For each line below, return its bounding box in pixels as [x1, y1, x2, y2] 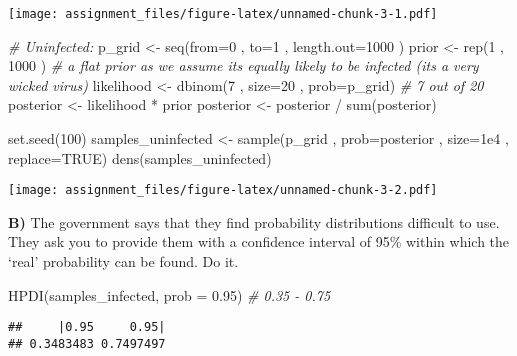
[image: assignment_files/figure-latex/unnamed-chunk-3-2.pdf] [8, 183, 438, 198]
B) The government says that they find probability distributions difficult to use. [8, 211, 500, 232]
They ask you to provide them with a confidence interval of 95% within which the [8, 231, 510, 252]
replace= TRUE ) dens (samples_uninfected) [8, 147, 272, 168]
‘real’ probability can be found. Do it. [8, 251, 239, 272]
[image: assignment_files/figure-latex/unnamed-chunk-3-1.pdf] [8, 7, 438, 21]
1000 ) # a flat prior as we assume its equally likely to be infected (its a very [8, 55, 479, 76]
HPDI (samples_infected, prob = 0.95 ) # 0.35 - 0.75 [8, 284, 331, 305]
